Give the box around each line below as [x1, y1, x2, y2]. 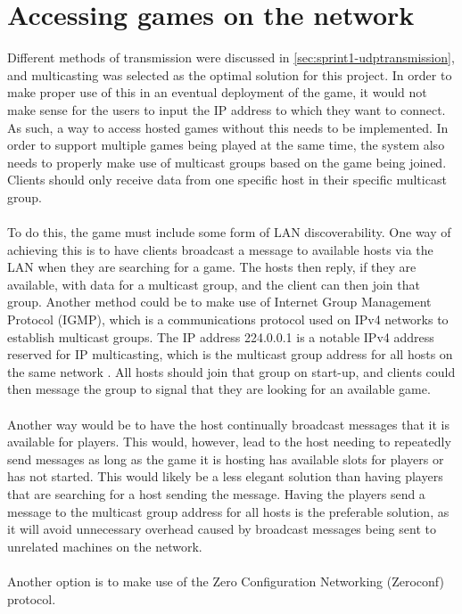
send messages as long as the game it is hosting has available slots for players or [7, 449, 444, 468]
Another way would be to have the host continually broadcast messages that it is [7, 414, 450, 433]
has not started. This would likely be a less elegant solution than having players [7, 467, 443, 486]
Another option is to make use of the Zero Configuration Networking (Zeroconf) [7, 571, 444, 590]
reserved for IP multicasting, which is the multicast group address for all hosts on [7, 345, 453, 364]
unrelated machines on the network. [7, 536, 202, 555]
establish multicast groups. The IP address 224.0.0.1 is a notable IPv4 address [7, 327, 434, 346]
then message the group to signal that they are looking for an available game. [7, 380, 431, 398]
